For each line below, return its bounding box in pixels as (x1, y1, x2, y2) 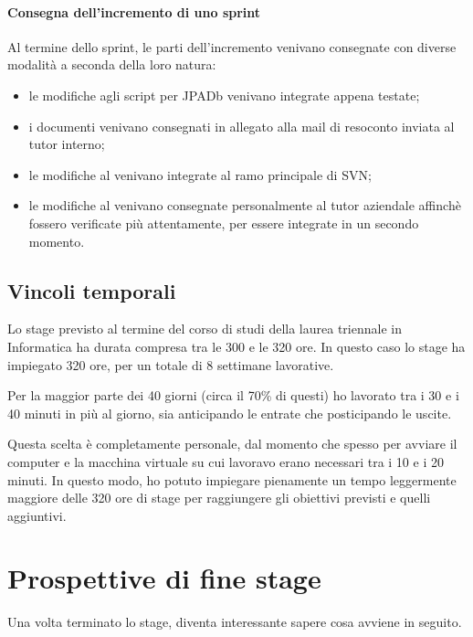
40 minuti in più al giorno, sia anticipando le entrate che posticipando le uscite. (7, 403, 452, 422)
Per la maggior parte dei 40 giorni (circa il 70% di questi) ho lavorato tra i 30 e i (7, 386, 459, 405)
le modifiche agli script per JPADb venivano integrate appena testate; (28, 85, 420, 104)
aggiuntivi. (7, 505, 67, 525)
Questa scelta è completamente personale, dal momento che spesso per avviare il (7, 434, 457, 453)
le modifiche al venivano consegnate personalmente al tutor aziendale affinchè (28, 196, 461, 215)
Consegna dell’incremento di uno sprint (7, 2, 261, 21)
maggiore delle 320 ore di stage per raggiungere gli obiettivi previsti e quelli (7, 488, 431, 507)
